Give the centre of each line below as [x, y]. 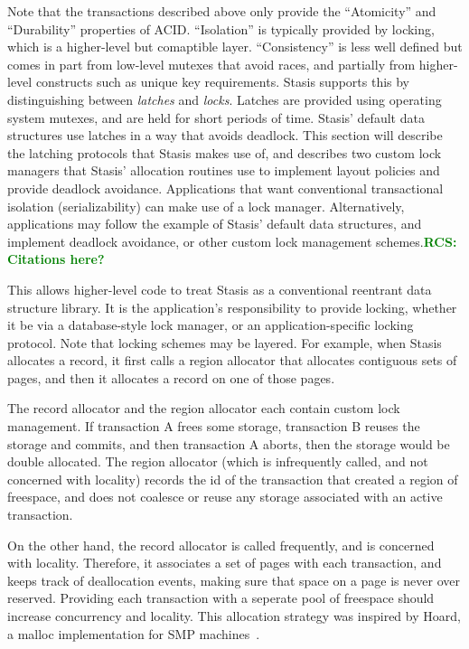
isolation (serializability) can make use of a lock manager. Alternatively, [206, 206]
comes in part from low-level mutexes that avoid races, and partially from [211, 64]
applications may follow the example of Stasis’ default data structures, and [215, 224]
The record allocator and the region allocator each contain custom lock [204, 408]
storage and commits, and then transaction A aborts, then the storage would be [229, 443]
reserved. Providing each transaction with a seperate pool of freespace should [221, 598]
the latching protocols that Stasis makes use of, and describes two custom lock [225, 152]
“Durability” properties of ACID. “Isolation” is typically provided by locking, [221, 28]
